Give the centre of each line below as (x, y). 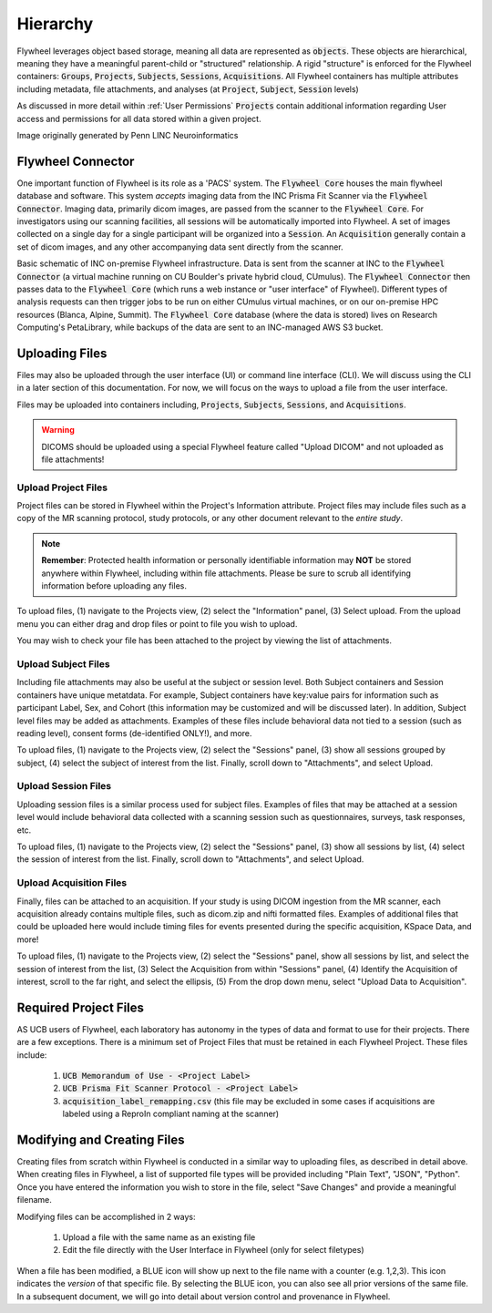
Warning (58, 430)
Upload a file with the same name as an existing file (159, 1237)
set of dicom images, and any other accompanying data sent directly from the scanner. (180, 247)
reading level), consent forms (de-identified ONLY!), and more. (134, 733)
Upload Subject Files (63, 663)
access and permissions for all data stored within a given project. (139, 118)
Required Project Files (81, 1007)
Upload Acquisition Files (72, 883)
